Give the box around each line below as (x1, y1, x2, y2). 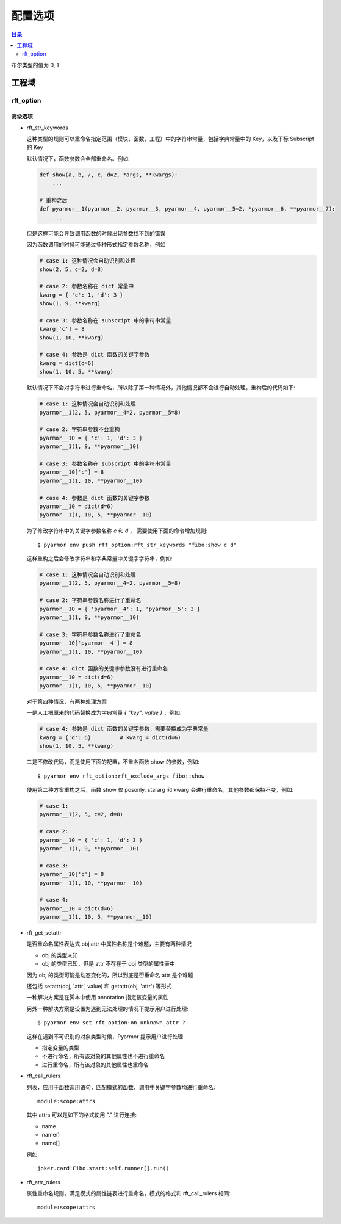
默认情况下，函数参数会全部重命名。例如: (26, 154, 131, 162)
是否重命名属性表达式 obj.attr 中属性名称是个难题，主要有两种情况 (26, 940, 192, 947)
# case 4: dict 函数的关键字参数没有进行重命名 (39, 665, 168, 672)
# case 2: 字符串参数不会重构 (39, 426, 120, 433)
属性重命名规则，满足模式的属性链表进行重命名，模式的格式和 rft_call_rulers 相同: (26, 1190, 231, 1197)
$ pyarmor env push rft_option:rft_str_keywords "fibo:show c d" (37, 541, 237, 548)
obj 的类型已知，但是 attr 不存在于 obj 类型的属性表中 (41, 960, 175, 968)
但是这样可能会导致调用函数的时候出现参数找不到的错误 (26, 230, 166, 237)
